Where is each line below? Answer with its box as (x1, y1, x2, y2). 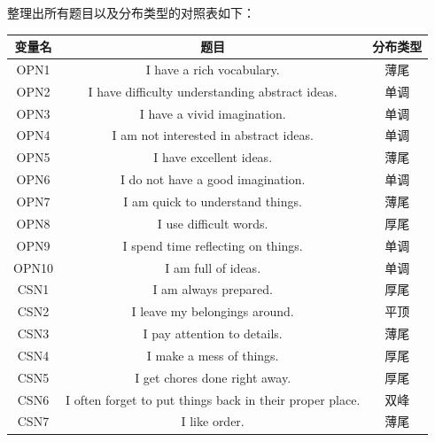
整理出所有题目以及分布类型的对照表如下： (7, 4, 255, 21)
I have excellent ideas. (153, 148, 273, 167)
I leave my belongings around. (131, 302, 294, 321)
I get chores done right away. (135, 368, 291, 386)
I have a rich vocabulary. (145, 59, 280, 78)
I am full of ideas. (165, 258, 261, 276)
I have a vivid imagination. (139, 104, 286, 122)
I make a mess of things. (146, 345, 279, 364)
